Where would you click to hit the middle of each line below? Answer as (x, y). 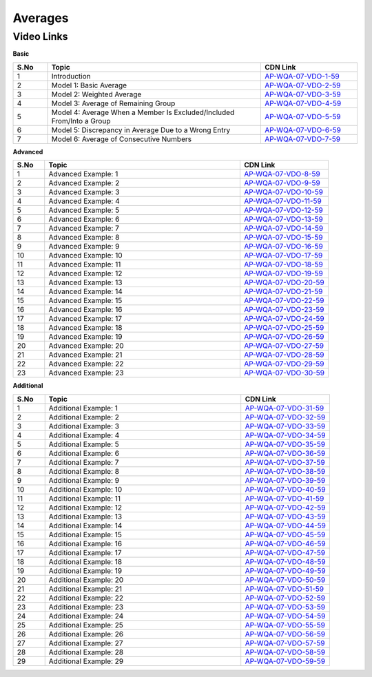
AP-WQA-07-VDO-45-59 (285, 534)
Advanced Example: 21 (85, 355)
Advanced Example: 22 (86, 364)
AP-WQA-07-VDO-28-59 (284, 355)
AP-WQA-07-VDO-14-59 (283, 229)
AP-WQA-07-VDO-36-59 (285, 453)
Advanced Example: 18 (85, 328)
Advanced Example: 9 (84, 247)
